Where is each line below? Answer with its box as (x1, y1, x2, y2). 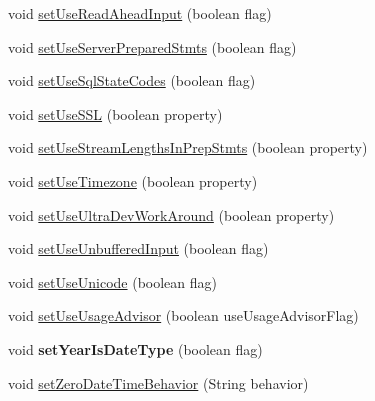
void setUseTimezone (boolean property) (8, 170, 258, 191)
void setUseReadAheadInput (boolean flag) (8, 3, 272, 23)
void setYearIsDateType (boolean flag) (8, 338, 263, 359)
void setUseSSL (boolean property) (8, 103, 223, 124)
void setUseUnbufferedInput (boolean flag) (8, 238, 269, 259)
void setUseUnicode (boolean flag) (8, 271, 218, 292)
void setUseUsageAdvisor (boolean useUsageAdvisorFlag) (8, 305, 359, 326)
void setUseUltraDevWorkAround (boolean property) (8, 204, 335, 225)
